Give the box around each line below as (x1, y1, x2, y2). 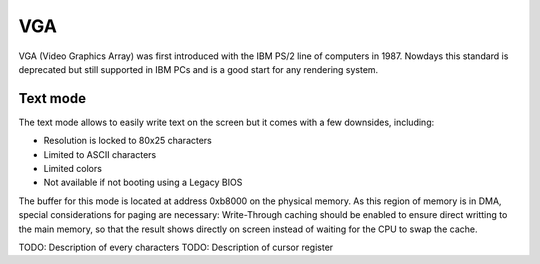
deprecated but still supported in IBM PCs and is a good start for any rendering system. (18, 63, 379, 75)
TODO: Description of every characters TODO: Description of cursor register (18, 241, 334, 253)
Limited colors (43, 163, 102, 175)
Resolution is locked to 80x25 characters (43, 135, 212, 147)
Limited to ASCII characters (43, 148, 157, 160)
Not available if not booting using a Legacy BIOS (43, 176, 243, 189)
